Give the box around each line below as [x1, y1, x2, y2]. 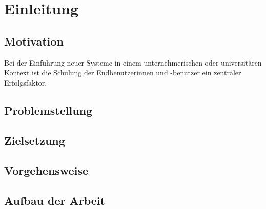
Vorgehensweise [4, 162, 88, 178]
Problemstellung [4, 102, 93, 118]
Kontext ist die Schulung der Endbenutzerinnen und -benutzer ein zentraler [4, 67, 241, 78]
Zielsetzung [4, 132, 65, 148]
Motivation [4, 33, 64, 49]
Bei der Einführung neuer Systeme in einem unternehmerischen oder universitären [4, 57, 262, 68]
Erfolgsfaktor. [4, 77, 47, 88]
